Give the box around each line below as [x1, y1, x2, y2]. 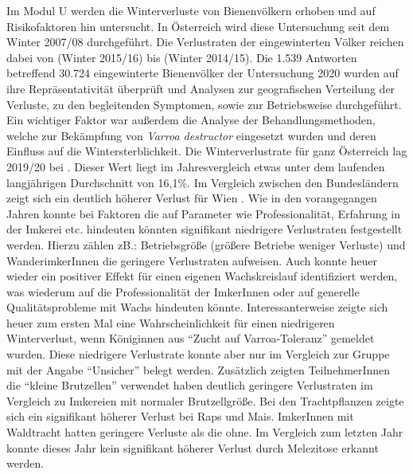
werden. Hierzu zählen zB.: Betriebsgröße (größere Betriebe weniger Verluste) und [6, 236, 406, 253]
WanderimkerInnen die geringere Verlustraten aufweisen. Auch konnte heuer [6, 252, 377, 268]
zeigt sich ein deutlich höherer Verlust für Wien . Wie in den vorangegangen [6, 190, 377, 206]
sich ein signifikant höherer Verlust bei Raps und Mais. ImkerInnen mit [6, 408, 354, 425]
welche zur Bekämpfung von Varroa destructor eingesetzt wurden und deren [6, 127, 376, 143]
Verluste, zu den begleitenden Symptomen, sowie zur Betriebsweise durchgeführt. [6, 96, 402, 112]
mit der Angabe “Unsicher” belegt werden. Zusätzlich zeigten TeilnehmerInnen [6, 361, 391, 378]
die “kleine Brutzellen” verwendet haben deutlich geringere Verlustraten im [6, 377, 373, 394]
